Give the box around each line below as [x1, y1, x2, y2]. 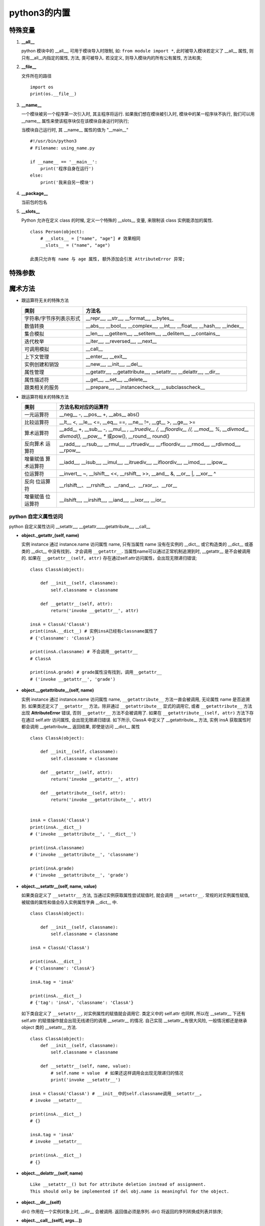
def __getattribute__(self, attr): [40, 790, 126, 795]
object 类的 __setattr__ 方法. [21, 1024, 77, 1030]
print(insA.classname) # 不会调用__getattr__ [30, 649, 138, 655]
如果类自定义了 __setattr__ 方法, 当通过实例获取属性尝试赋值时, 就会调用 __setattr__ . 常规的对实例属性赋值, [21, 893, 250, 898]
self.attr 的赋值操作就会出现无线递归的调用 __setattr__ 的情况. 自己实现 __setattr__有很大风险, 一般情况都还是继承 [21, 1018, 247, 1023]
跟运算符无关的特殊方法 [21, 297, 69, 304]
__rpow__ [59, 447, 80, 454]
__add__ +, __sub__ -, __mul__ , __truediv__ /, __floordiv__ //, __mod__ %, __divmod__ [59, 426, 249, 433]
